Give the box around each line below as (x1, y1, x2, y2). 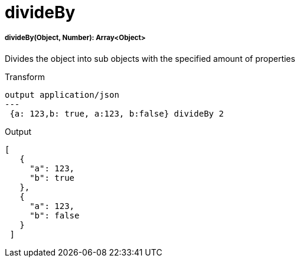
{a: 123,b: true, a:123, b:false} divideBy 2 (9, 108, 224, 118)
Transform (5, 71, 45, 82)
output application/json (5, 89, 119, 100)
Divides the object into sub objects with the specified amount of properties (5, 53, 295, 64)
